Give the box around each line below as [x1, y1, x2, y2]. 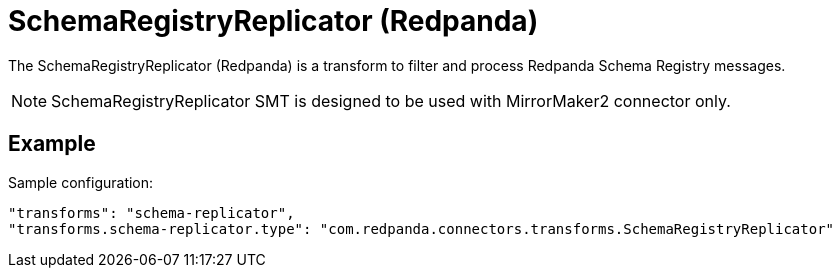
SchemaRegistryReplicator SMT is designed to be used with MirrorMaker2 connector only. [51, 90, 731, 111]
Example [8, 131, 96, 157]
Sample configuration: [8, 173, 154, 191]
